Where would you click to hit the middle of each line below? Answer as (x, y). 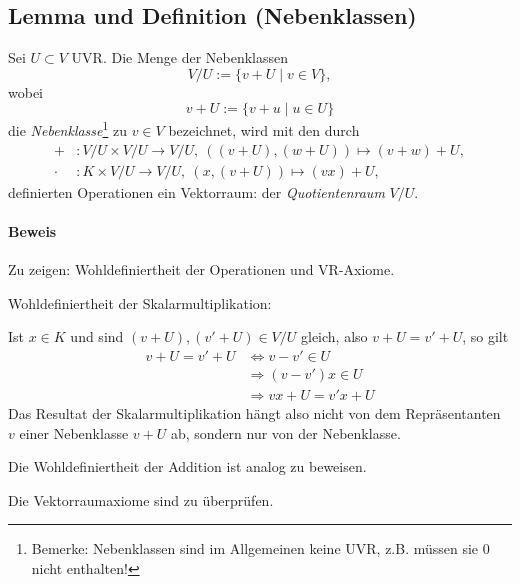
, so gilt (485, 336)
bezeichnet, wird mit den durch (264, 130)
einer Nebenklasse (74, 432)
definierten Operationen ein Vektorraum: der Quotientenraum (196, 191)
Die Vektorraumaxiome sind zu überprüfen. (141, 499)
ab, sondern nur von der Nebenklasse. (285, 432)
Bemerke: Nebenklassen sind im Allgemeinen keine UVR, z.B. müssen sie (255, 548)
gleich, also (334, 336)
